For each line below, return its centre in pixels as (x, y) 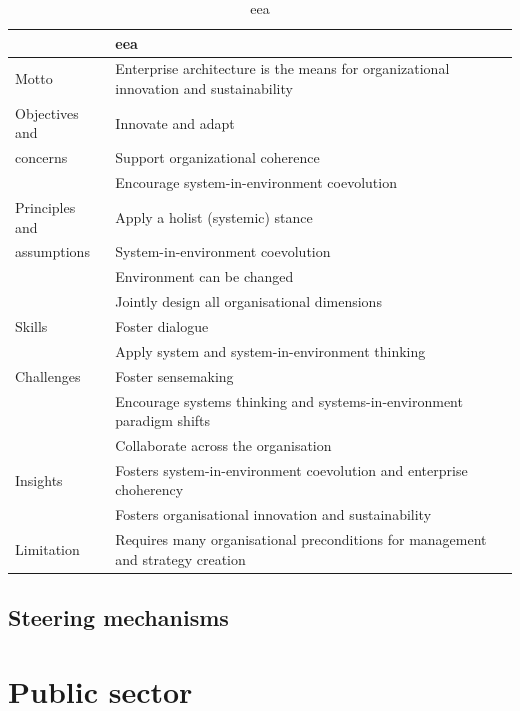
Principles (45, 207)
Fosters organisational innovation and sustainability (273, 514)
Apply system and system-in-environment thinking (270, 350)
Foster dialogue (162, 325)
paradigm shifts (163, 420)
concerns (41, 157)
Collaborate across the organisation (223, 444)
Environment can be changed (204, 276)
